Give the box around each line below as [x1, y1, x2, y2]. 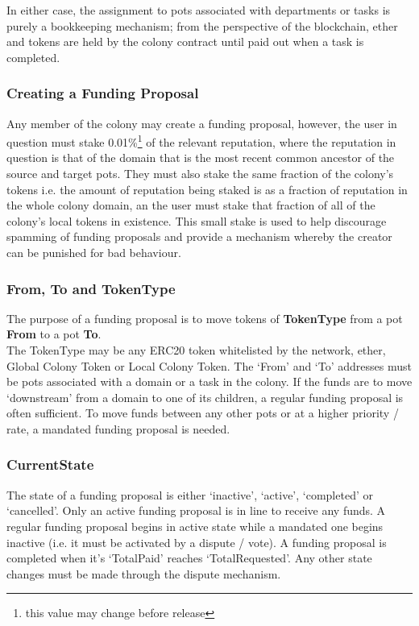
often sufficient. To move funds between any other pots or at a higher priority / [6, 404, 399, 421]
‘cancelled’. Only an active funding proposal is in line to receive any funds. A [6, 502, 386, 519]
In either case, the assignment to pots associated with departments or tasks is [6, 2, 391, 18]
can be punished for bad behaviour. [6, 244, 181, 260]
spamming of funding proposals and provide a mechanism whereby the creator [6, 228, 392, 245]
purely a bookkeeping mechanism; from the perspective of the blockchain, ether [6, 17, 398, 34]
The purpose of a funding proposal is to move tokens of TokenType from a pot [6, 309, 403, 326]
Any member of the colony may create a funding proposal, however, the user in [6, 114, 397, 131]
